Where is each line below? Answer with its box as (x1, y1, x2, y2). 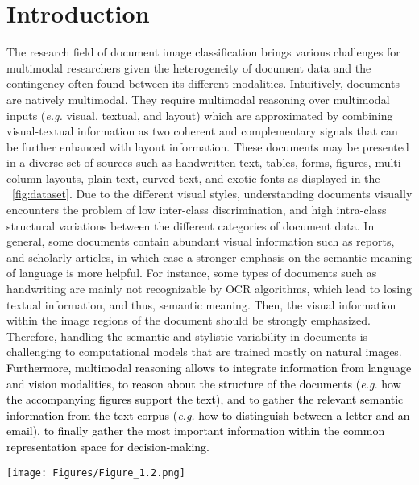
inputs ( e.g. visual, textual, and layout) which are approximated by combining (6, 106, 393, 123)
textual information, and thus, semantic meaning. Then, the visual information (6, 296, 396, 313)
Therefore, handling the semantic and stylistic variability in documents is (6, 327, 368, 344)
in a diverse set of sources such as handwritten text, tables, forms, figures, (6, 154, 371, 171)
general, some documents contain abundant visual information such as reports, (6, 233, 395, 250)
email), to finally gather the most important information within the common (6, 422, 385, 439)
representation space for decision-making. (6, 437, 209, 454)
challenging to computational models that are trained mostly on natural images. (6, 343, 402, 360)
